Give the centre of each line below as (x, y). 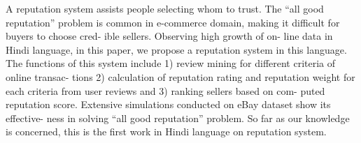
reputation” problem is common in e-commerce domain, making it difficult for (173, 22)
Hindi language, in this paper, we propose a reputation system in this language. (176, 49)
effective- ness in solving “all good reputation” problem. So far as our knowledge (178, 118)
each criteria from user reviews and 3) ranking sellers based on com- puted (165, 90)
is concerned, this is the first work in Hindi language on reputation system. (166, 131)
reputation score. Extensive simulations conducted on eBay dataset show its (168, 104)
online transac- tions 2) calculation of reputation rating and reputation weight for (180, 76)
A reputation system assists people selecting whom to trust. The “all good (165, 8)
